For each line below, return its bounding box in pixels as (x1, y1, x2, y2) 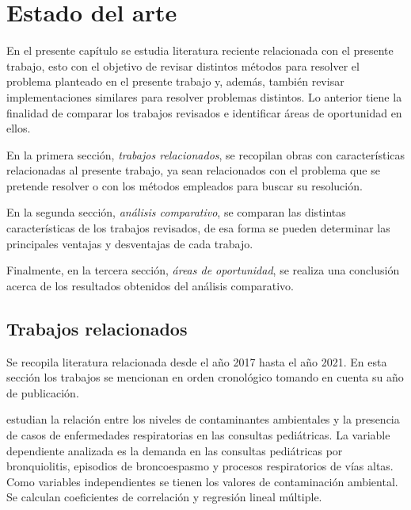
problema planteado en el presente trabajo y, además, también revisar (6, 73, 344, 90)
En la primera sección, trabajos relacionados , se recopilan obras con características (6, 146, 405, 163)
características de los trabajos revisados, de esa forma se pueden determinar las (6, 220, 390, 236)
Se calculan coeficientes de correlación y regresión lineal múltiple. (6, 489, 322, 505)
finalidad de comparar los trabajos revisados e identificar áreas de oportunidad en (6, 104, 402, 121)
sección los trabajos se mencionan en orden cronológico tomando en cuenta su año (6, 369, 404, 385)
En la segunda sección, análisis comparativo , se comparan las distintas (6, 204, 346, 220)
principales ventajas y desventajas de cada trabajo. (6, 235, 253, 251)
